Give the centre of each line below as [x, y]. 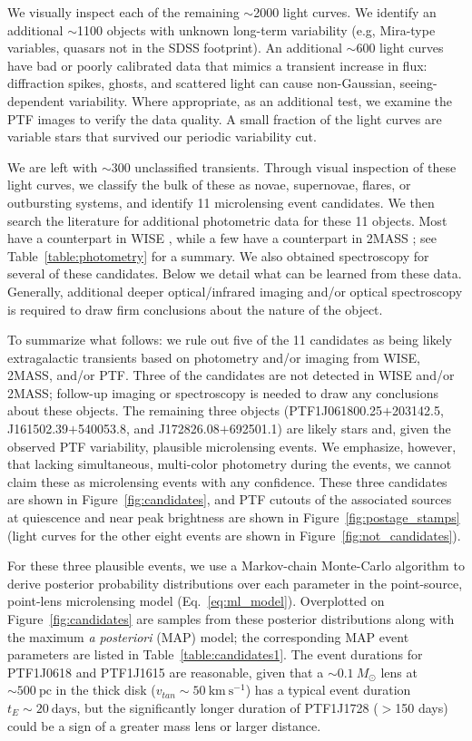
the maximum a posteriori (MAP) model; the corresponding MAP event [208, 636]
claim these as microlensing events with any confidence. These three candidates [227, 481]
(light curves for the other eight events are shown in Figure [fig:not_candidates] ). [234, 535]
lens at [399, 672]
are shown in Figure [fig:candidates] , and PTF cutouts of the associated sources [230, 499]
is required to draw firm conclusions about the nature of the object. [195, 309]
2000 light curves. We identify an [345, 12]
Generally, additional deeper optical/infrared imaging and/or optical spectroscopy [235, 291]
